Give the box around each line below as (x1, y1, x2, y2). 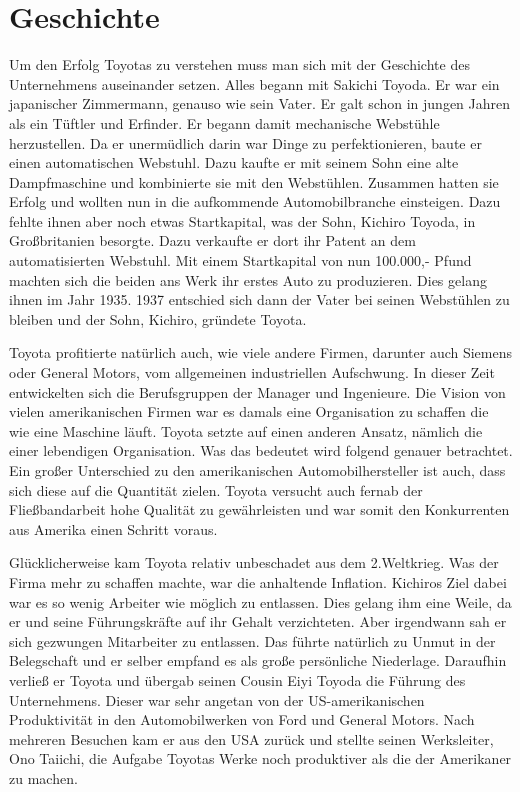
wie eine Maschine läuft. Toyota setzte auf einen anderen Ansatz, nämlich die (9, 420, 483, 441)
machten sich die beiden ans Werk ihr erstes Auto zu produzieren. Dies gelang (9, 269, 487, 290)
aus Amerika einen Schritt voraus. (9, 518, 218, 539)
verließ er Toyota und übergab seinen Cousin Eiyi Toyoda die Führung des (9, 669, 466, 690)
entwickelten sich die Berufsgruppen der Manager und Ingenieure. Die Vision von (9, 381, 506, 402)
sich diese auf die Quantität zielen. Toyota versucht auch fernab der (9, 479, 423, 500)
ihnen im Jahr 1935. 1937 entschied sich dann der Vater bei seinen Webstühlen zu (9, 289, 510, 310)
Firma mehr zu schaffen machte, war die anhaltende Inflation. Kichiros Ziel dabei (9, 571, 507, 592)
